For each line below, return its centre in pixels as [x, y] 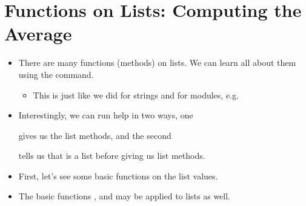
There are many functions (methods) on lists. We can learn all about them [157, 63]
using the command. [56, 74]
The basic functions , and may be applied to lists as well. [124, 196]
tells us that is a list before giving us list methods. [112, 156]
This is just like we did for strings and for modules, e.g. [136, 95]
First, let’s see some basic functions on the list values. [118, 175]
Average [38, 34]
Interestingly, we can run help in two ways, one [106, 115]
